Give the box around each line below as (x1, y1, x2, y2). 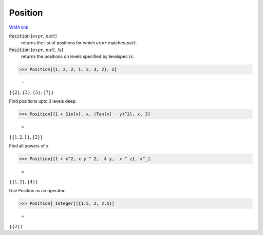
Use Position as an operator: (9, 187, 66, 193)
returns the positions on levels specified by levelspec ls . (21, 54, 134, 59)
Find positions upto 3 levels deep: (9, 98, 77, 104)
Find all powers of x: (9, 143, 50, 149)
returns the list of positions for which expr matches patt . (21, 40, 137, 46)
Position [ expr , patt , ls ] (9, 47, 63, 53)
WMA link (9, 24, 29, 30)
